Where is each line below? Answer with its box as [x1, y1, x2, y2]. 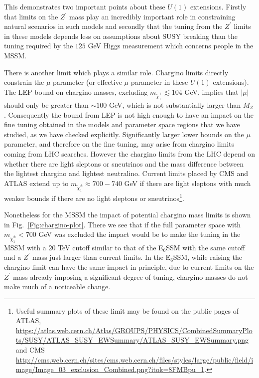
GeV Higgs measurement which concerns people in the [88, 40, 254, 51]
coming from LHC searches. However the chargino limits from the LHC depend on [4, 148, 255, 159]
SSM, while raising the [173, 252, 243, 262]
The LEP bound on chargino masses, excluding [4, 86, 148, 97]
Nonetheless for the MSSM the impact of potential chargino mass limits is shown [4, 209, 251, 220]
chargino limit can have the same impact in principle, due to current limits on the [4, 261, 254, 272]
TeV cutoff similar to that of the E [58, 242, 163, 252]
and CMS [15, 345, 45, 355]
